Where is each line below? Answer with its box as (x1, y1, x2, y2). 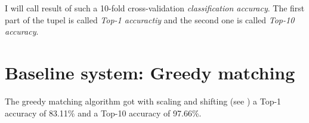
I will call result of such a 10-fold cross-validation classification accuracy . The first (5, 2, 305, 14)
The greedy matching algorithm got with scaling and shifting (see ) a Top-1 (5, 94, 282, 107)
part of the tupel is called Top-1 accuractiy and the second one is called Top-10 (5, 13, 295, 26)
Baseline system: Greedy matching (5, 60, 295, 84)
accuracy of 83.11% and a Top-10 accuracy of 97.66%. (5, 106, 202, 119)
